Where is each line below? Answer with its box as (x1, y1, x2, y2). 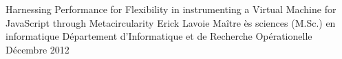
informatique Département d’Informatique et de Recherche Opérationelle (6, 29, 312, 43)
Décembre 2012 (6, 42, 70, 56)
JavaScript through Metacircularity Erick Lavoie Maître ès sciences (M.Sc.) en (6, 15, 336, 29)
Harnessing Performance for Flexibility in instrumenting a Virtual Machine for (6, 2, 336, 16)
